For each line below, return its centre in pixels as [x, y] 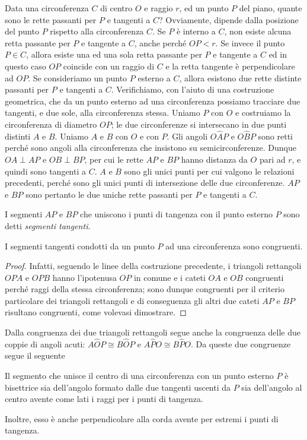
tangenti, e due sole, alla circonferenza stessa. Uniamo [103, 113]
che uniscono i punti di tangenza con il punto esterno [176, 214]
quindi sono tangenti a [45, 171]
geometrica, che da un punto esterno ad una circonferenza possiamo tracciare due [153, 101]
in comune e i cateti [170, 277]
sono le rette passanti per [51, 19]
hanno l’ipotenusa [84, 277]
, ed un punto [204, 8]
